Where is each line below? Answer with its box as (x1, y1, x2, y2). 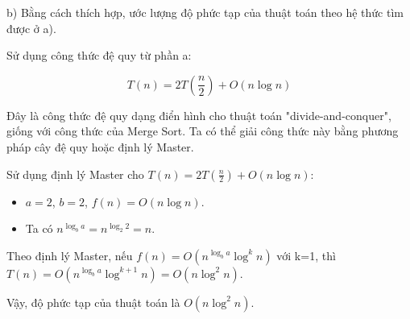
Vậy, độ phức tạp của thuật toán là (6, 293, 180, 310)
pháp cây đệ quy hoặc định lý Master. (6, 138, 194, 155)
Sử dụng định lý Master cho (6, 165, 144, 182)
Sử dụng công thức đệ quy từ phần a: (6, 47, 192, 64)
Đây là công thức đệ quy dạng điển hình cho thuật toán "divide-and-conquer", (6, 106, 391, 123)
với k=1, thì (276, 246, 336, 263)
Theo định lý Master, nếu (6, 246, 133, 263)
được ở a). (6, 19, 56, 36)
